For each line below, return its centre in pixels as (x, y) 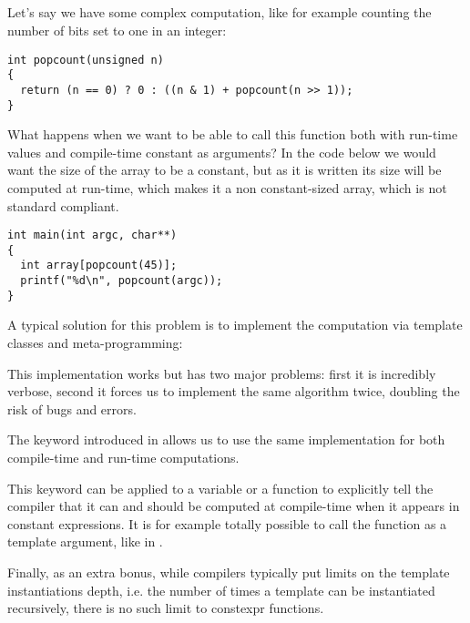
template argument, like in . (85, 541)
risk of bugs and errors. (72, 409)
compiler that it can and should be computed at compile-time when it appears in (234, 506)
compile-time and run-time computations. (123, 458)
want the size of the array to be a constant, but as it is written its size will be (225, 170)
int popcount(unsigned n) (86, 60)
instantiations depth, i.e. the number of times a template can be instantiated (221, 590)
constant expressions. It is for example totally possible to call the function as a (227, 523)
